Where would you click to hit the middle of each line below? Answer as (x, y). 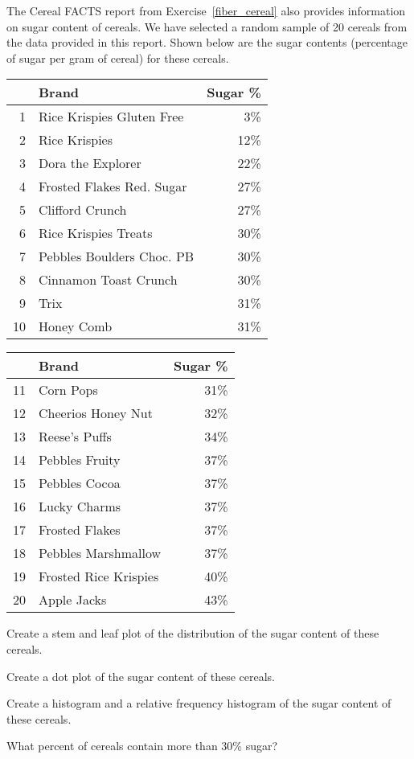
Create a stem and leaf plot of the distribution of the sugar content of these (193, 633)
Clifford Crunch (83, 210)
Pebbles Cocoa (80, 483)
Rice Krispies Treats (96, 233)
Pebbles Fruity (80, 460)
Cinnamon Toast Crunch (108, 280)
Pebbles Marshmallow (100, 553)
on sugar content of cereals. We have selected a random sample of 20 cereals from (207, 26)
